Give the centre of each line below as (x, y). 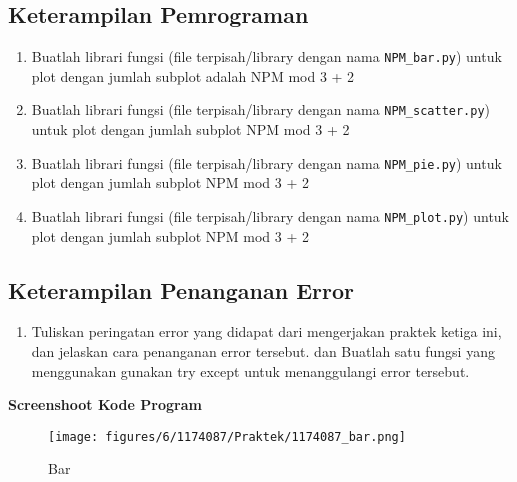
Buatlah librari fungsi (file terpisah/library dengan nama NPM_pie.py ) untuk (266, 162)
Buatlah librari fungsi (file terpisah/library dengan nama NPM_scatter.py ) (261, 109)
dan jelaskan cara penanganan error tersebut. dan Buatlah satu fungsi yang (263, 351)
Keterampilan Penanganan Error (181, 289)
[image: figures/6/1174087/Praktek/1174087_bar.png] (227, 436)
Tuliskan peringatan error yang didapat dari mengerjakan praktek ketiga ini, (266, 331)
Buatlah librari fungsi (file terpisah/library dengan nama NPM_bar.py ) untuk (266, 56)
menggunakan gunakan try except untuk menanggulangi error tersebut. (250, 370)
